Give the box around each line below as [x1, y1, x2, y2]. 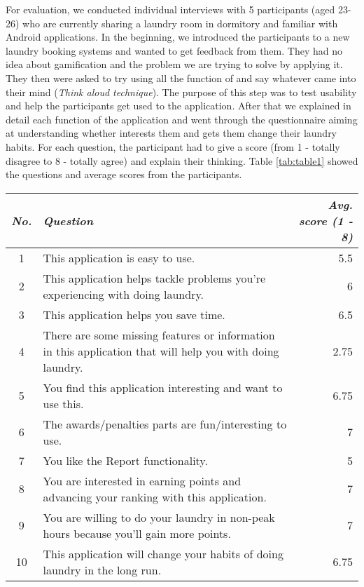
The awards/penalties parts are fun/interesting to [43, 415, 287, 432]
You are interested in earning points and [43, 472, 241, 489]
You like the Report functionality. [43, 452, 208, 468]
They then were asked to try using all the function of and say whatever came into [6, 70, 356, 85]
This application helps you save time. [43, 306, 225, 323]
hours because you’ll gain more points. [43, 525, 231, 541]
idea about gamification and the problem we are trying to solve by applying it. [6, 57, 343, 72]
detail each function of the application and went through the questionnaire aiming [6, 112, 358, 126]
